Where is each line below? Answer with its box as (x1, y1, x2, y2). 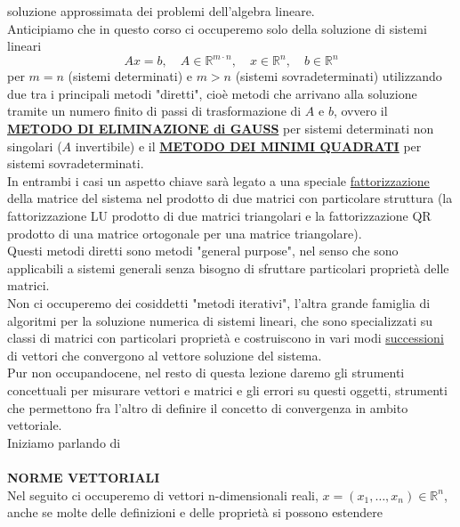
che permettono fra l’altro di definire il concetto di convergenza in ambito (7, 398, 408, 417)
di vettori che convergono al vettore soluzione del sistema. (7, 345, 322, 364)
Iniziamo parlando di (7, 433, 121, 451)
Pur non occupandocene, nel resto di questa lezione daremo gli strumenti (7, 363, 405, 382)
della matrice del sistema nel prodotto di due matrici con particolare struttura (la (7, 189, 453, 207)
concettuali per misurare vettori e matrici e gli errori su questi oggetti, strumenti (7, 380, 448, 399)
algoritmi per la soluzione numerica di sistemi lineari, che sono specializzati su (7, 311, 433, 329)
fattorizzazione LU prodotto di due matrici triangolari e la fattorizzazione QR (7, 207, 432, 225)
